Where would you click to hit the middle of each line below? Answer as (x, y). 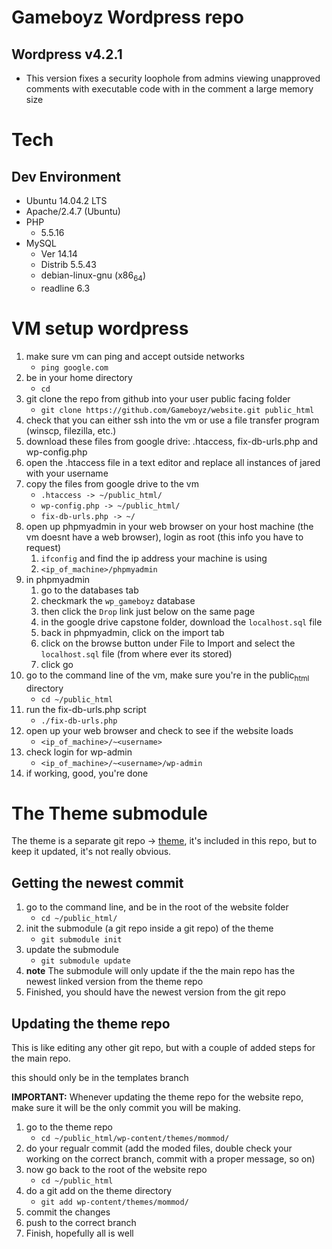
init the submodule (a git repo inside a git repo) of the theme (149, 928)
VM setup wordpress (100, 328)
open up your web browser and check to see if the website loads (159, 730)
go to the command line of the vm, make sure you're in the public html (167, 676)
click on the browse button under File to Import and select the (168, 643)
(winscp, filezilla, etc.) (71, 430)
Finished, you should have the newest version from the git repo (155, 992)
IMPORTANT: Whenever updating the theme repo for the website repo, (157, 1097)
